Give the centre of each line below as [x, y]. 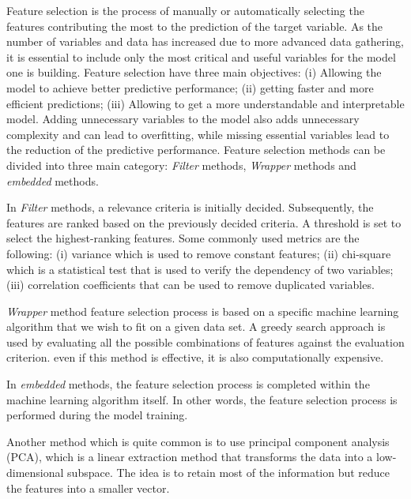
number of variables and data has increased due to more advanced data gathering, [205, 41]
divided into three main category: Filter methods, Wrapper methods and [181, 165]
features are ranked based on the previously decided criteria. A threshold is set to [204, 222]
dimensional [35, 473]
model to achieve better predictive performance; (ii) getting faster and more [190, 87]
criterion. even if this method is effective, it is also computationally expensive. [195, 357]
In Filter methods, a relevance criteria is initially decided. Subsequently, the [190, 207]
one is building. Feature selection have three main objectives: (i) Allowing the [194, 72]
